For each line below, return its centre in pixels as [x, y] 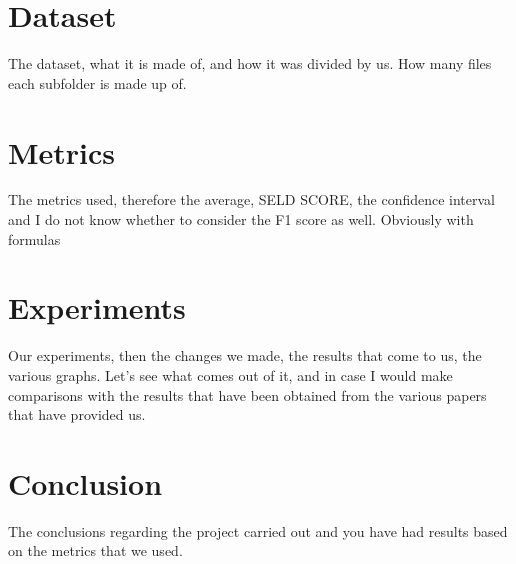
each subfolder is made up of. [97, 82]
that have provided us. [77, 414]
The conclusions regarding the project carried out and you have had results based [258, 530]
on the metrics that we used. [95, 550]
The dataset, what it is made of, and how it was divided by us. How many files [250, 63]
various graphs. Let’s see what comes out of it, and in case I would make [230, 374]
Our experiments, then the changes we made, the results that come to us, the [245, 355]
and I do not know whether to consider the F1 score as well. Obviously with [241, 219]
